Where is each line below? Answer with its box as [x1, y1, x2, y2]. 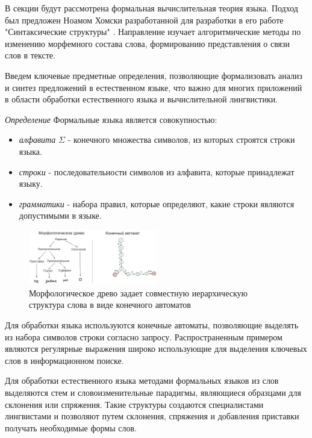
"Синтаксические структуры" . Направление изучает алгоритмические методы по [5, 25, 301, 38]
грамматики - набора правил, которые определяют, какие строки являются [19, 197, 295, 210]
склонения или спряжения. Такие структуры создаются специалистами [5, 398, 264, 410]
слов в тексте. [5, 49, 55, 61]
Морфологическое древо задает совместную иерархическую [29, 286, 248, 299]
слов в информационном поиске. [5, 354, 124, 366]
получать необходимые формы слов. [5, 421, 137, 434]
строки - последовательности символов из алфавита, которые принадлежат [19, 165, 295, 178]
